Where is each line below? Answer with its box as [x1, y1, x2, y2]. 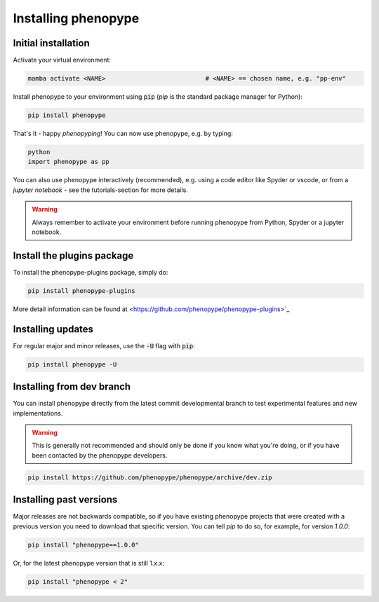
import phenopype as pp [27, 158, 110, 166]
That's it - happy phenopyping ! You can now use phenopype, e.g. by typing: [13, 130, 233, 137]
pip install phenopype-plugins [27, 287, 136, 294]
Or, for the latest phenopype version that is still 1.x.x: [13, 559, 165, 567]
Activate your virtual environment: [13, 56, 112, 64]
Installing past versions [13, 494, 118, 506]
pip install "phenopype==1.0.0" [27, 540, 140, 549]
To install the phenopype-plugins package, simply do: [13, 268, 168, 276]
